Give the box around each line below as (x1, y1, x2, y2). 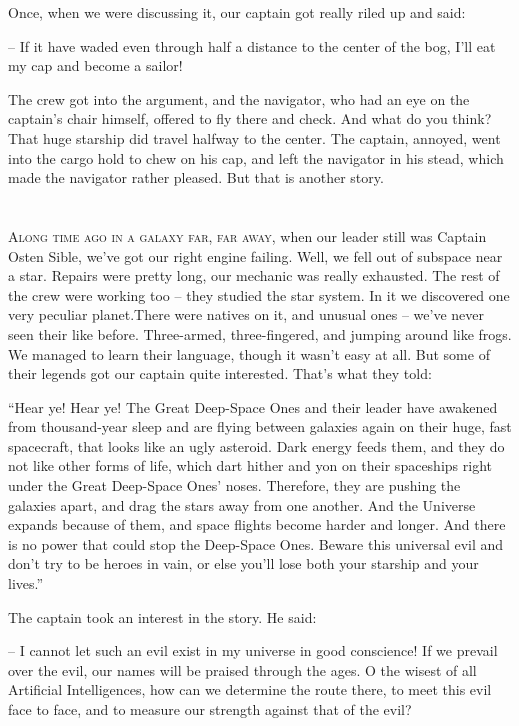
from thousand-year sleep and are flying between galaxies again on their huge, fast (8, 416, 512, 437)
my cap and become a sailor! (8, 55, 183, 76)
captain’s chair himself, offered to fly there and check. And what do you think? (8, 108, 492, 129)
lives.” (8, 573, 44, 594)
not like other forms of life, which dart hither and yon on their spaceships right (8, 455, 492, 476)
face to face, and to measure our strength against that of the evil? (8, 699, 412, 719)
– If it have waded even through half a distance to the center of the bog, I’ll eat (8, 35, 496, 56)
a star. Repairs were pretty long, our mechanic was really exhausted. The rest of (8, 265, 500, 286)
